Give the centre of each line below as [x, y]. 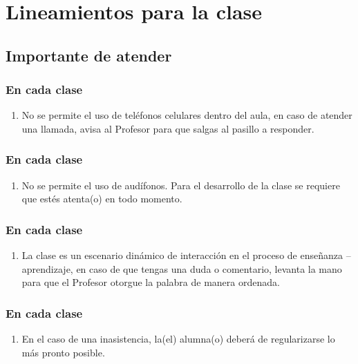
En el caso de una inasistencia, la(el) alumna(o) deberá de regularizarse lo [178, 339]
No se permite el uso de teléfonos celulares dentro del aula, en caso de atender [187, 115]
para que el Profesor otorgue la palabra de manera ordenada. [151, 282]
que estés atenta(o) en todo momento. [102, 199]
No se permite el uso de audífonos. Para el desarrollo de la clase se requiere [181, 185]
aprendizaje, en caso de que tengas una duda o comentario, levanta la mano [182, 268]
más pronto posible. [63, 352]
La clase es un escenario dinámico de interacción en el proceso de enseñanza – [186, 255]
